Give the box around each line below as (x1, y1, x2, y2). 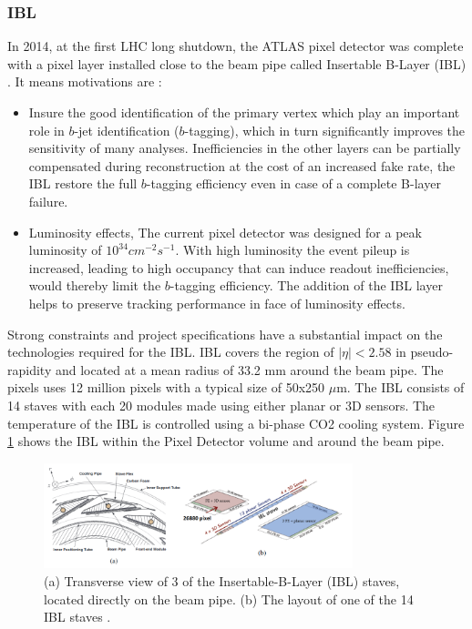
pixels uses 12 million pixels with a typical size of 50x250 (7, 378, 325, 397)
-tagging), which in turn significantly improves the (184, 120, 466, 139)
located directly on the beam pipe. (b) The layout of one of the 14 (44, 589, 414, 608)
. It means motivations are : (7, 72, 162, 91)
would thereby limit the (28, 276, 161, 295)
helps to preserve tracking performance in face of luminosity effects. (28, 293, 405, 312)
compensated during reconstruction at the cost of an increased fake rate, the (28, 156, 456, 175)
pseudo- (410, 342, 454, 361)
